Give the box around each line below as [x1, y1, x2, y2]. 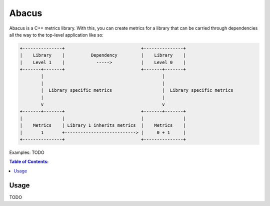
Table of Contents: [9, 158, 49, 165]
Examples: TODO [9, 149, 44, 155]
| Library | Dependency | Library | [19, 53, 186, 58]
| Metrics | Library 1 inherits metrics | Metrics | [19, 123, 186, 128]
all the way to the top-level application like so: [9, 32, 103, 38]
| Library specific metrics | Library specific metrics [40, 88, 233, 93]
